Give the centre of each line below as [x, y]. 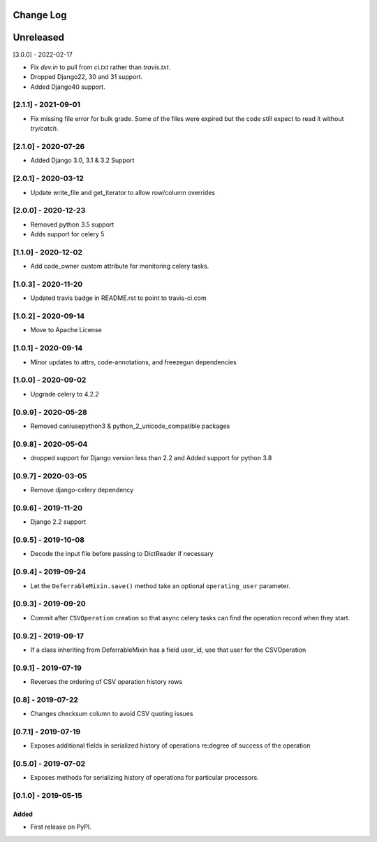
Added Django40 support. [68, 87]
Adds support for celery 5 [67, 234]
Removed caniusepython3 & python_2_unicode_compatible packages [130, 426]
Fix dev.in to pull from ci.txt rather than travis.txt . [101, 67]
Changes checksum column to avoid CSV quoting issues [112, 714]
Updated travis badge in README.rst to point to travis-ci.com [118, 298]
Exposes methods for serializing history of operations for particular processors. [145, 778]
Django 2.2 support [58, 522]
